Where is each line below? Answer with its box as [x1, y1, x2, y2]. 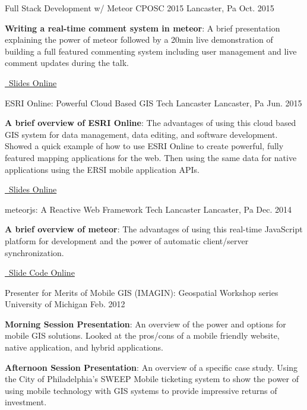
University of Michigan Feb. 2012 [5, 298, 125, 310]
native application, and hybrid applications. [5, 341, 163, 354]
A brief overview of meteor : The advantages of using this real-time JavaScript [5, 223, 303, 235]
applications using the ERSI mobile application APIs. [5, 163, 200, 175]
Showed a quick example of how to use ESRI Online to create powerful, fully [5, 140, 284, 152]
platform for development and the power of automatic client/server [5, 234, 249, 247]
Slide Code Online [8, 266, 75, 279]
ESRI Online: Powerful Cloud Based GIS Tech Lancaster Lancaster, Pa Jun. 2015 [5, 96, 302, 109]
